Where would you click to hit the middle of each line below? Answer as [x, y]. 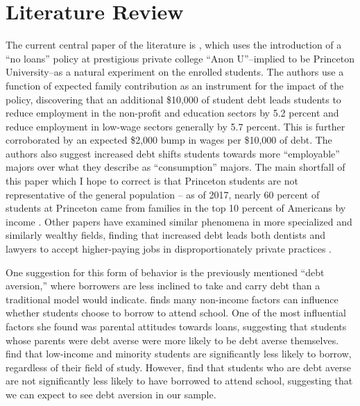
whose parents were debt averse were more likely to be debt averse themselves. [172, 340]
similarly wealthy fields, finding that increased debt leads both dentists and [166, 235]
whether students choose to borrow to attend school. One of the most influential [176, 313]
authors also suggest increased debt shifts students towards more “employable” [173, 153]
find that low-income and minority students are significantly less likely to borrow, [179, 354]
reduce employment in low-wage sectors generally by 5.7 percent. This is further [175, 126]
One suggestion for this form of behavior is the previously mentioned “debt [165, 272]
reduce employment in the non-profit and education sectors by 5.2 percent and [172, 113]
